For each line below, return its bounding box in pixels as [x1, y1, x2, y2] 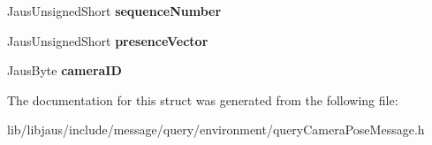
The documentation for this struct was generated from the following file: [7, 90, 398, 109]
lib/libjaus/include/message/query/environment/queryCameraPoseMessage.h [7, 120, 425, 139]
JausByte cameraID [7, 61, 122, 80]
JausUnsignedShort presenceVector [7, 31, 208, 50]
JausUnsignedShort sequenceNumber [7, 2, 222, 19]
